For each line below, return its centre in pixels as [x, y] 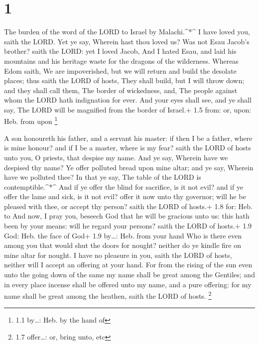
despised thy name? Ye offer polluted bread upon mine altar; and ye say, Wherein [129, 167]
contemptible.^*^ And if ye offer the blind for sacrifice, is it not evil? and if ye [124, 186]
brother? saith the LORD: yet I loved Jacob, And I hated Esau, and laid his [120, 51]
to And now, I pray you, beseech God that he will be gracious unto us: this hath [127, 216]
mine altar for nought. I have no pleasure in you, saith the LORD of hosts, [118, 255]
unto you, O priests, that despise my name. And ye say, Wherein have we [116, 157]
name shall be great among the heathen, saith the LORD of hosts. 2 [108, 295]
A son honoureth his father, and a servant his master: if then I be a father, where [128, 138]
